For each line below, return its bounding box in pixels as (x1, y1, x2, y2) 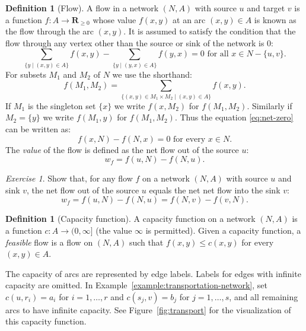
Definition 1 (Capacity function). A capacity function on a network (5, 212, 256, 225)
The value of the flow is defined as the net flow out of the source (5, 143, 239, 155)
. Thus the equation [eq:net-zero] (174, 111, 294, 123)
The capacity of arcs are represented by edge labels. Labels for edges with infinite (5, 267, 301, 279)
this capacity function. (5, 315, 87, 327)
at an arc (173, 13, 206, 26)
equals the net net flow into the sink (149, 183, 280, 196)
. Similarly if (247, 99, 292, 112)
